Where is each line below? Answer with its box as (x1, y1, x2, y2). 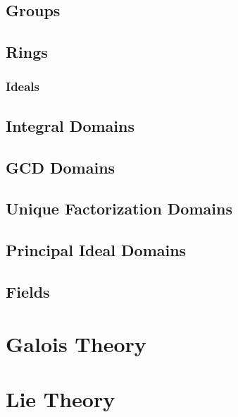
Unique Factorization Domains (6, 198, 232, 219)
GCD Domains (6, 156, 115, 178)
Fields (6, 280, 50, 302)
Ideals (6, 78, 39, 95)
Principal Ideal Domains (6, 239, 187, 261)
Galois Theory (6, 329, 146, 358)
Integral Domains (6, 114, 134, 136)
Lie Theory (6, 384, 115, 413)
